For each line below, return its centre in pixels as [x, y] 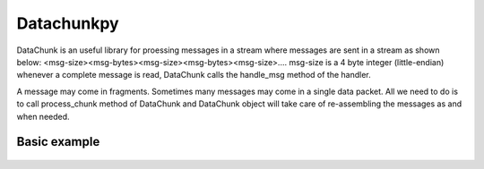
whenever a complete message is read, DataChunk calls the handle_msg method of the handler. [194, 75]
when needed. [43, 116]
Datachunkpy [68, 23]
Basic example [58, 142]
